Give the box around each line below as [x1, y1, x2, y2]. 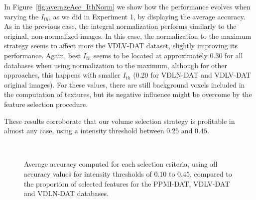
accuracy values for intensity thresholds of [24, 168, 152, 179]
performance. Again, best [4, 50, 81, 60]
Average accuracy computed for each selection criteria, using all [24, 159, 218, 169]
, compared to [189, 168, 232, 179]
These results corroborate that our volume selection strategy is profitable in [4, 115, 235, 126]
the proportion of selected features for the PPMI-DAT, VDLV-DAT [24, 178, 230, 189]
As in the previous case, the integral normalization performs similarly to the [4, 21, 237, 31]
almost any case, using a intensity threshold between [4, 125, 164, 136]
